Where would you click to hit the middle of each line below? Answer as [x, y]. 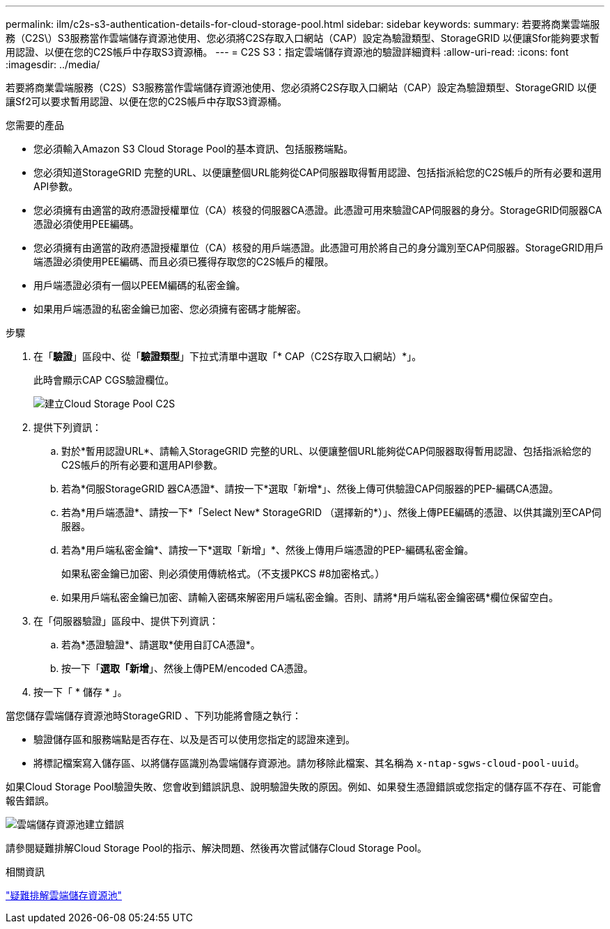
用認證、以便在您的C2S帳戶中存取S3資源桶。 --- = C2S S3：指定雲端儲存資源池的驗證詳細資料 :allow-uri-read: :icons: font [287, 52]
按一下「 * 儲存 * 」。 [80, 692]
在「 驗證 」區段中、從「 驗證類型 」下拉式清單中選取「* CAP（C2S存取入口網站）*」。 [228, 356]
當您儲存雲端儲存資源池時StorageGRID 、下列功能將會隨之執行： [154, 716]
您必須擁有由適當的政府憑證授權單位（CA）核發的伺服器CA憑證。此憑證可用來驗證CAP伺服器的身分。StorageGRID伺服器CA [318, 210]
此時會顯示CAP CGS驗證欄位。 [104, 380]
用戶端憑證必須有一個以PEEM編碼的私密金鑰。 [140, 285]
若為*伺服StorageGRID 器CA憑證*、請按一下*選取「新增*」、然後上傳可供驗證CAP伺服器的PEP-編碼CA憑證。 [310, 489]
